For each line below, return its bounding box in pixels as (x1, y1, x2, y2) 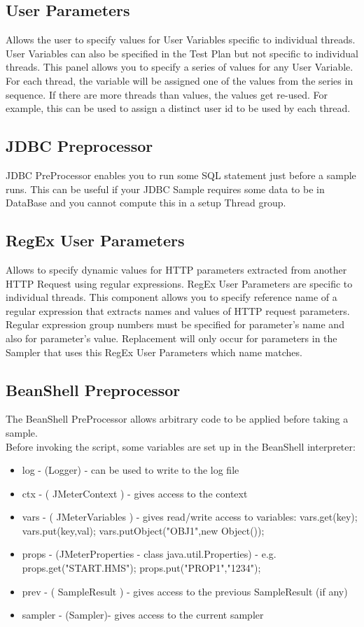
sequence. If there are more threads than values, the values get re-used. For (6, 87, 328, 101)
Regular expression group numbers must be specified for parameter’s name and (6, 317, 344, 332)
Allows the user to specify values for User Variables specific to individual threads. (6, 32, 356, 47)
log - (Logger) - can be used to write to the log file (22, 463, 239, 477)
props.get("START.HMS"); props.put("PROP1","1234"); (22, 561, 261, 575)
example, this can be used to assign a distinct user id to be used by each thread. (6, 101, 351, 115)
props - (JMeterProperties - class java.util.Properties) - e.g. (22, 547, 276, 561)
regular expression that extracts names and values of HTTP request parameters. (6, 303, 350, 318)
